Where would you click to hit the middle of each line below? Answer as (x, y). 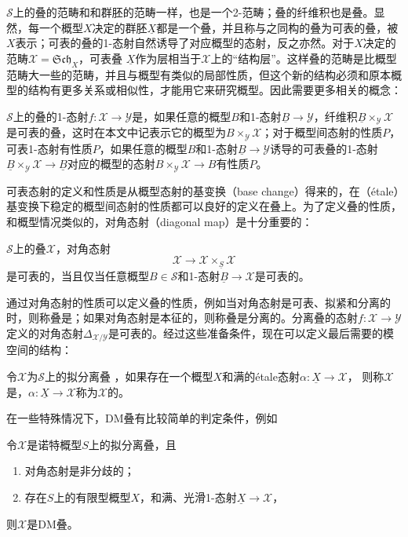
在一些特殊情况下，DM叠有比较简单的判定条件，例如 (142, 418)
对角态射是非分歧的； (80, 471)
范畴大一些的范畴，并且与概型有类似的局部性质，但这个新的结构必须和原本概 (204, 74)
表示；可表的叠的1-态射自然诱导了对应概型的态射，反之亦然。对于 (185, 43)
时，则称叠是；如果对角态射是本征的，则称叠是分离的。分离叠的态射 (182, 318)
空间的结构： (39, 350)
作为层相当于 (168, 58)
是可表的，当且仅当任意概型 (78, 276)
